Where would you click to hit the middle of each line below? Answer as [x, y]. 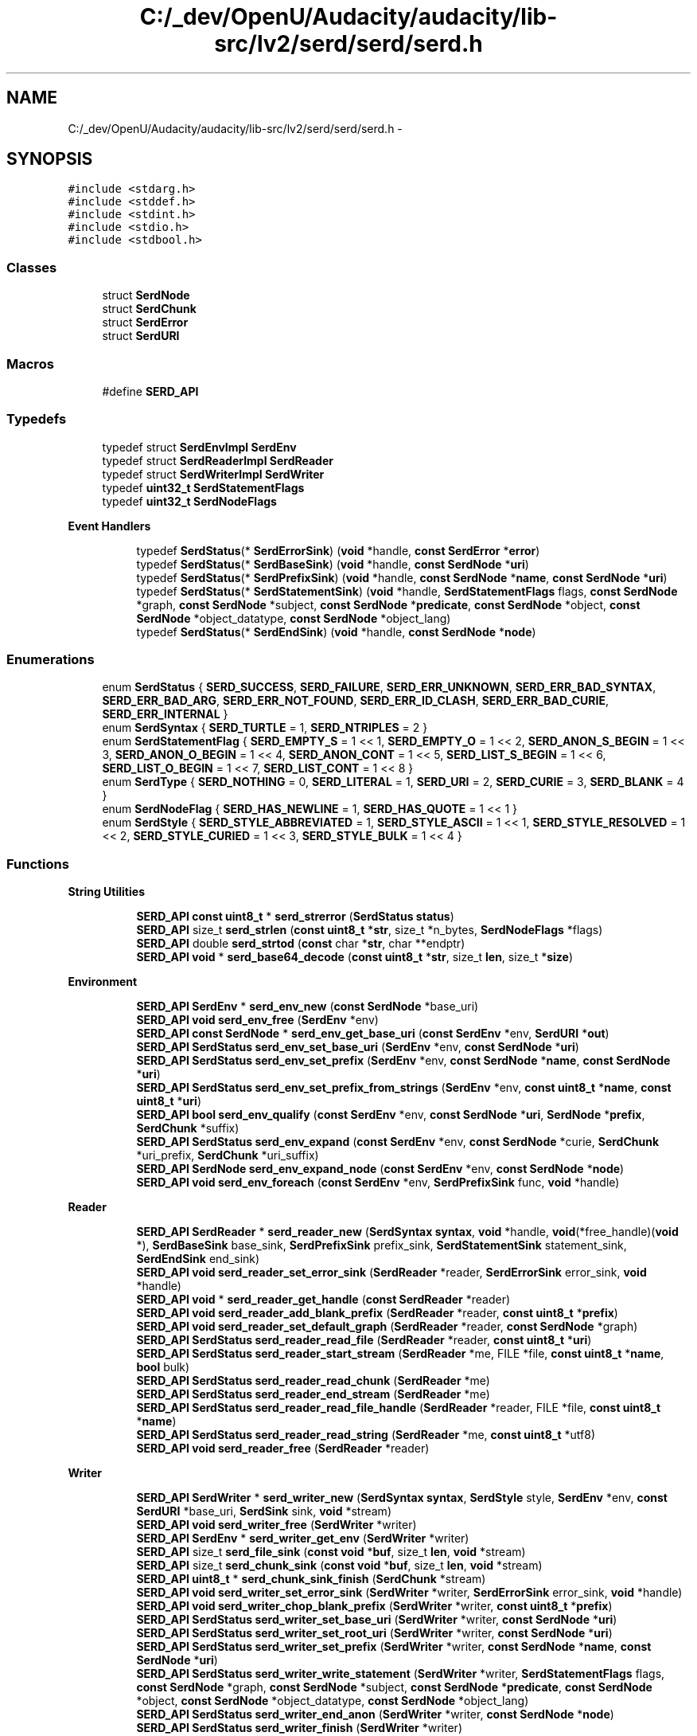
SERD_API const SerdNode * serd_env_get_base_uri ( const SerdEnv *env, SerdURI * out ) [373, 1034]
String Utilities [106, 892]
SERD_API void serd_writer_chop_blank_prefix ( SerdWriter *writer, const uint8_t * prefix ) [374, 1606]
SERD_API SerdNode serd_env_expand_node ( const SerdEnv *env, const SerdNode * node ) [380, 1169]
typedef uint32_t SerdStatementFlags [203, 487]
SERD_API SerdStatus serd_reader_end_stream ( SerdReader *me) [313, 1394]
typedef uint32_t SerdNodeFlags [189, 501]
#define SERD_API [150, 391]
